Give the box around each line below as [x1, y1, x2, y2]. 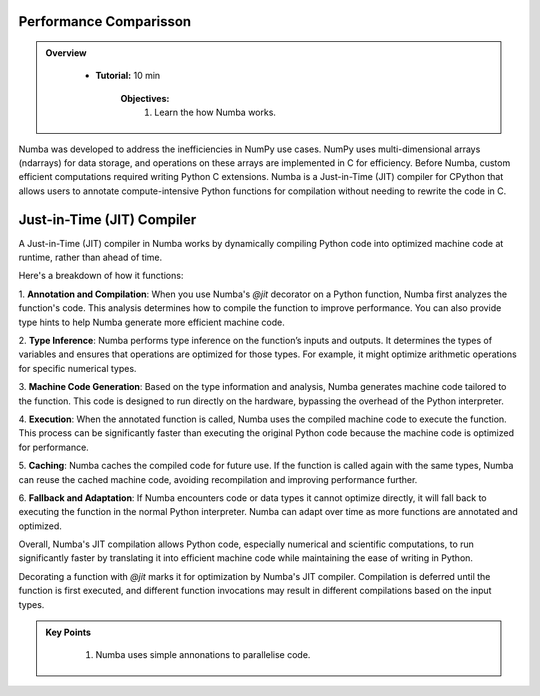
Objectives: [120, 92, 170, 104]
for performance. [18, 441, 89, 453]
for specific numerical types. [18, 362, 137, 374]
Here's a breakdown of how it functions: [18, 270, 184, 282]
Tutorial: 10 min [95, 70, 161, 82]
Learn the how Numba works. [154, 106, 277, 119]
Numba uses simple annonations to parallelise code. [95, 649, 311, 661]
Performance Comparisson [18, 13, 192, 30]
